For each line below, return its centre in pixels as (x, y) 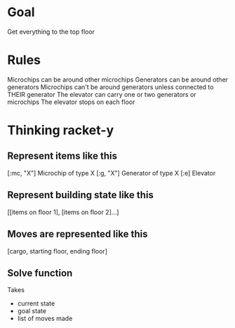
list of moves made (45, 319)
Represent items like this (62, 156)
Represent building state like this (81, 195)
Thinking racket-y (61, 130)
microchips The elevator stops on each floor (71, 102)
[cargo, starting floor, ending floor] (57, 251)
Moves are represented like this (78, 234)
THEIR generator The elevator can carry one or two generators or (102, 94)
